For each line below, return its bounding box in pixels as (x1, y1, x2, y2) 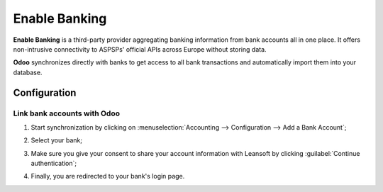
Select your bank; (30, 136, 83, 145)
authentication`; (30, 159, 77, 168)
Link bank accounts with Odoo (13, 108, 121, 118)
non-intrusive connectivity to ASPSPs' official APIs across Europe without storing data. (13, 45, 267, 53)
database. (13, 68, 43, 77)
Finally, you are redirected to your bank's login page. (30, 172, 185, 181)
